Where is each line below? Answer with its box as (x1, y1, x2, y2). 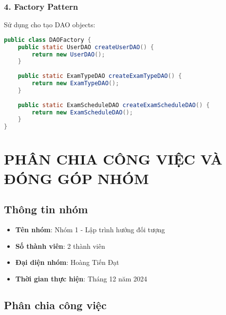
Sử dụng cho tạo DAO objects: (4, 19, 95, 30)
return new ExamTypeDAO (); (32, 80, 119, 87)
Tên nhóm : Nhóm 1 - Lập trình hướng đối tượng (15, 224, 165, 234)
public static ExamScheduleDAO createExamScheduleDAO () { (18, 101, 210, 109)
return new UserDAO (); (32, 51, 105, 58)
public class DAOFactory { (4, 36, 91, 43)
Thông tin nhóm (4, 202, 88, 217)
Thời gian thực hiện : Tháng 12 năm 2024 (15, 273, 147, 283)
